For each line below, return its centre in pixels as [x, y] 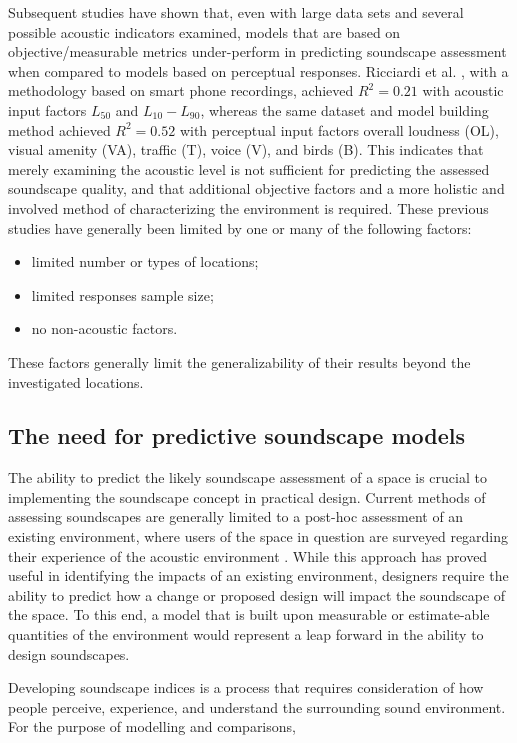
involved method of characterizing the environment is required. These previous [248, 207]
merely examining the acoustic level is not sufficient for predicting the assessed [249, 168]
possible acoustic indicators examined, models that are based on [204, 31]
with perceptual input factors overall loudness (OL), [339, 129]
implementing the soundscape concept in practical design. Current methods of [247, 496]
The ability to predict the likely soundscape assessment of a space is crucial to [247, 477]
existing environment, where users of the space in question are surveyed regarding [258, 536]
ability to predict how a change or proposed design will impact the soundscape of [257, 594]
